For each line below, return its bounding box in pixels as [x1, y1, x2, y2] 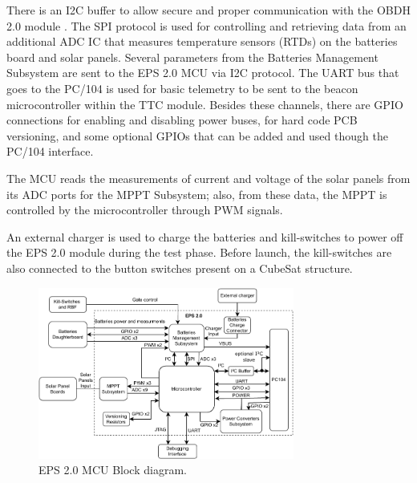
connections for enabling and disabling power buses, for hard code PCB [6, 112, 358, 128]
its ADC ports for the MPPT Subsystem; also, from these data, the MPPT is [6, 185, 387, 202]
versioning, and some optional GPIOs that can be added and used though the [6, 127, 388, 144]
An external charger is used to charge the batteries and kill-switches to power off [6, 228, 403, 245]
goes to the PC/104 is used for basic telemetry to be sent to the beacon [6, 79, 358, 96]
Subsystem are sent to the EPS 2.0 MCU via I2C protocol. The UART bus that [6, 64, 399, 81]
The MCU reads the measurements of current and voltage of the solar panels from [6, 169, 411, 186]
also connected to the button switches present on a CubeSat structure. [6, 259, 353, 276]
